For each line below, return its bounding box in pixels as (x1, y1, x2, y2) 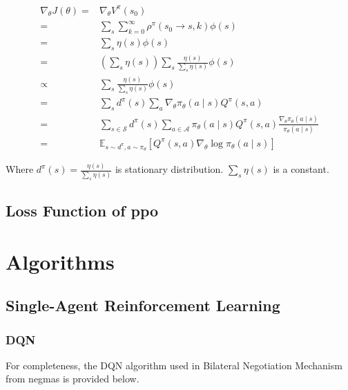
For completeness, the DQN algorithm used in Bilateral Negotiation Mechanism (6, 357, 342, 372)
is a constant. (273, 162, 329, 176)
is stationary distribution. (115, 162, 224, 176)
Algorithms (6, 247, 115, 275)
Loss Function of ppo (6, 200, 159, 221)
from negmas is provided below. (6, 371, 139, 386)
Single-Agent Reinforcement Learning (6, 295, 280, 316)
